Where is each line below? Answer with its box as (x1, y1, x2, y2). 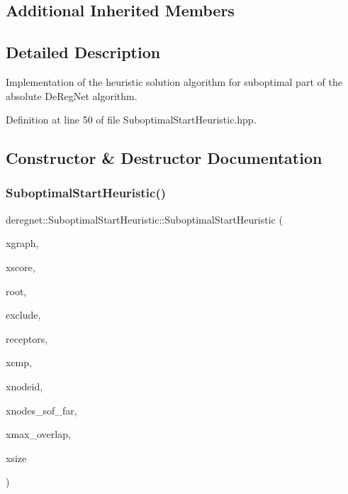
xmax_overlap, (6, 427, 71, 441)
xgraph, (6, 236, 39, 251)
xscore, (6, 259, 35, 274)
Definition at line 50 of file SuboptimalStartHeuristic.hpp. (6, 112, 257, 127)
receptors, (6, 331, 48, 346)
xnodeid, (6, 378, 43, 393)
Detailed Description (6, 41, 161, 63)
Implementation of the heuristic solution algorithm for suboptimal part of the (6, 74, 342, 89)
